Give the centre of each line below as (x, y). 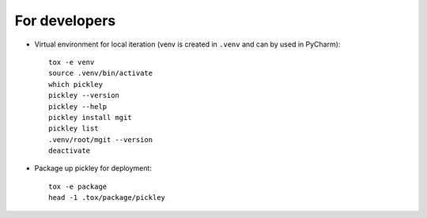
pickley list (74, 129)
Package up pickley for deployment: (93, 168)
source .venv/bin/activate (101, 73)
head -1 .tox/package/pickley (107, 198)
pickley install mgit (90, 117)
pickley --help (78, 106)
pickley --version (84, 96)
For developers (65, 21)
